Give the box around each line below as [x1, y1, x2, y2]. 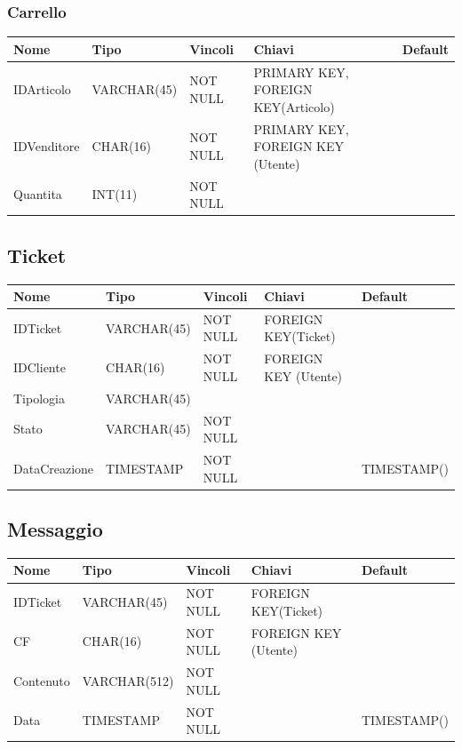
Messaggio [7, 515, 103, 543]
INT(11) [92, 185, 138, 203]
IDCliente [13, 358, 66, 377]
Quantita [13, 185, 62, 203]
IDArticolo [13, 80, 71, 99]
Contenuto [13, 671, 70, 689]
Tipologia [13, 388, 65, 407]
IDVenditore [13, 137, 80, 155]
